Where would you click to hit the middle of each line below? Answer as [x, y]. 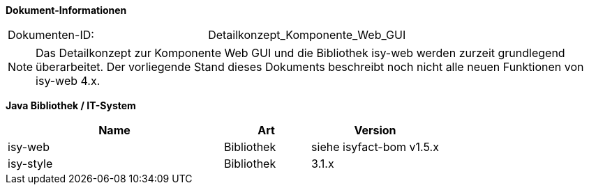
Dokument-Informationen [66, 10]
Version [375, 130]
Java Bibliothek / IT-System [71, 105]
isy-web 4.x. [68, 81]
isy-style [30, 164]
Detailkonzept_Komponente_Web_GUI [307, 35]
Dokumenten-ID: [51, 35]
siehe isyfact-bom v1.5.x [375, 147]
